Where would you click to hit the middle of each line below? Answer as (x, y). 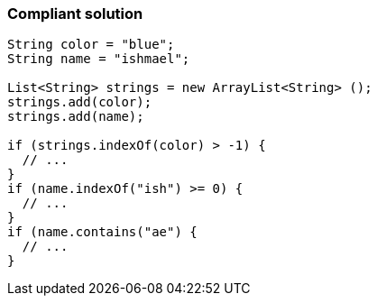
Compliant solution (75, 14)
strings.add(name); (76, 117)
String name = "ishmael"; (99, 59)
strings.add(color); (80, 102)
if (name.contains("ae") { (102, 232)
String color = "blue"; (91, 45)
